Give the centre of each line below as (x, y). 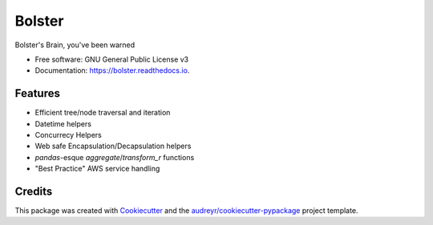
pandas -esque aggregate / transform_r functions (115, 157)
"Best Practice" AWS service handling (97, 169)
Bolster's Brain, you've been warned (75, 45)
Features (37, 93)
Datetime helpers (63, 123)
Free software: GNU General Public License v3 (112, 59)
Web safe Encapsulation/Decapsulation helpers (113, 146)
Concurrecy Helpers (68, 135)
